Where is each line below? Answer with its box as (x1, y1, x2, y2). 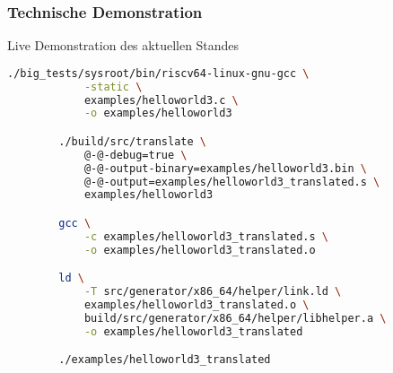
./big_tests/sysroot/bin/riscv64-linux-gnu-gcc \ (7, 66, 310, 80)
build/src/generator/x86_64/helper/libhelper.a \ (83, 311, 387, 325)
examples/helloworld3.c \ (83, 93, 239, 107)
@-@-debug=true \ (83, 148, 188, 161)
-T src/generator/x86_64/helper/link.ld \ (83, 285, 342, 299)
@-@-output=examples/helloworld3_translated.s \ (83, 175, 380, 188)
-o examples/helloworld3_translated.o (83, 243, 316, 256)
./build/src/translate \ (58, 134, 206, 148)
